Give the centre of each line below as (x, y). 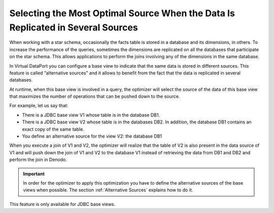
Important (34, 174)
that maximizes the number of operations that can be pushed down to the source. (95, 97)
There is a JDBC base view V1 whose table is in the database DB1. (91, 115)
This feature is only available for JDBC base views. (62, 204)
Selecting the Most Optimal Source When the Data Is (122, 13)
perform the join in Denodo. (38, 160)
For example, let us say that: (39, 106)
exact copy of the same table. (53, 129)
